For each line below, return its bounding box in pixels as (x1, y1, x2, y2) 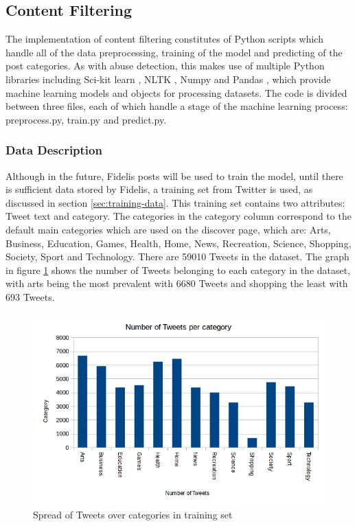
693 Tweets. (5, 289, 55, 304)
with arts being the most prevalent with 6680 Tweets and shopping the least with (5, 276, 348, 290)
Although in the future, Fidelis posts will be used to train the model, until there (5, 168, 343, 183)
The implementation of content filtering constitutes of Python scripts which (5, 32, 323, 46)
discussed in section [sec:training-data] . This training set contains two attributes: (5, 195, 345, 209)
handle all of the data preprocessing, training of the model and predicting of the (5, 45, 343, 59)
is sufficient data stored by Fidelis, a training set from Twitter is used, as (5, 182, 313, 196)
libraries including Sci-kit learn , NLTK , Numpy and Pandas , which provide (5, 71, 331, 86)
